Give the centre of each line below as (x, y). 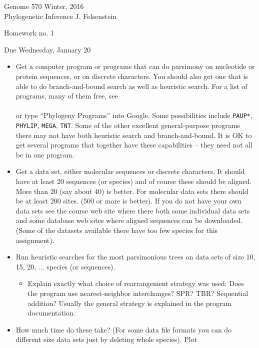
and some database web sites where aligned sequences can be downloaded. (129, 220)
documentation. (51, 313)
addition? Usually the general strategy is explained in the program (130, 303)
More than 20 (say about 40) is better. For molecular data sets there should (132, 191)
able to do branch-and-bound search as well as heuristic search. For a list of (131, 86)
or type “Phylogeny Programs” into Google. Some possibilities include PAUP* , (134, 115)
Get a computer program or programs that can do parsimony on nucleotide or (135, 66)
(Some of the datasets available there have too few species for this (117, 230)
